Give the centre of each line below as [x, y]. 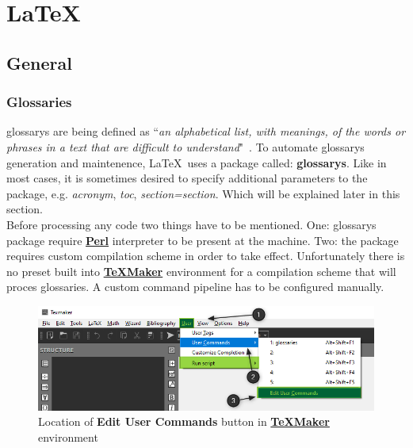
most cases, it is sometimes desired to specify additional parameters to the [187, 178]
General [39, 62]
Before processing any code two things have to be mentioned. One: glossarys [191, 224]
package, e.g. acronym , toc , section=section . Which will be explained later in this [203, 193]
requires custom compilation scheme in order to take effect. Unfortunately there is [206, 256]
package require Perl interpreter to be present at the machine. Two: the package [203, 240]
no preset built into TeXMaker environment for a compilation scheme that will [201, 271]
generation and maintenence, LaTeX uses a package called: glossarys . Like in [197, 162]
